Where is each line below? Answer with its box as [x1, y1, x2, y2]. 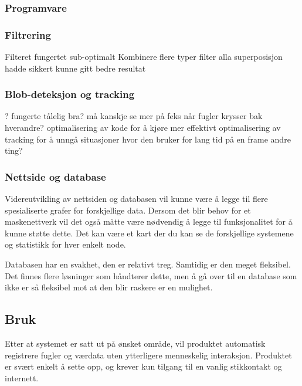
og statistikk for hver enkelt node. [5, 238, 126, 250]
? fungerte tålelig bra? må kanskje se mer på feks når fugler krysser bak [5, 110, 263, 122]
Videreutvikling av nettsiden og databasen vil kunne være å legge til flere [5, 192, 268, 205]
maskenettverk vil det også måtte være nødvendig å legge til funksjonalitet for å [5, 215, 293, 228]
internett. [5, 371, 39, 384]
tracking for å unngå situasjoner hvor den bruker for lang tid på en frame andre [5, 133, 291, 145]
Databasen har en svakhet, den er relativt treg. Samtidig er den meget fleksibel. [5, 258, 291, 270]
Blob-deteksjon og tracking [5, 87, 135, 101]
